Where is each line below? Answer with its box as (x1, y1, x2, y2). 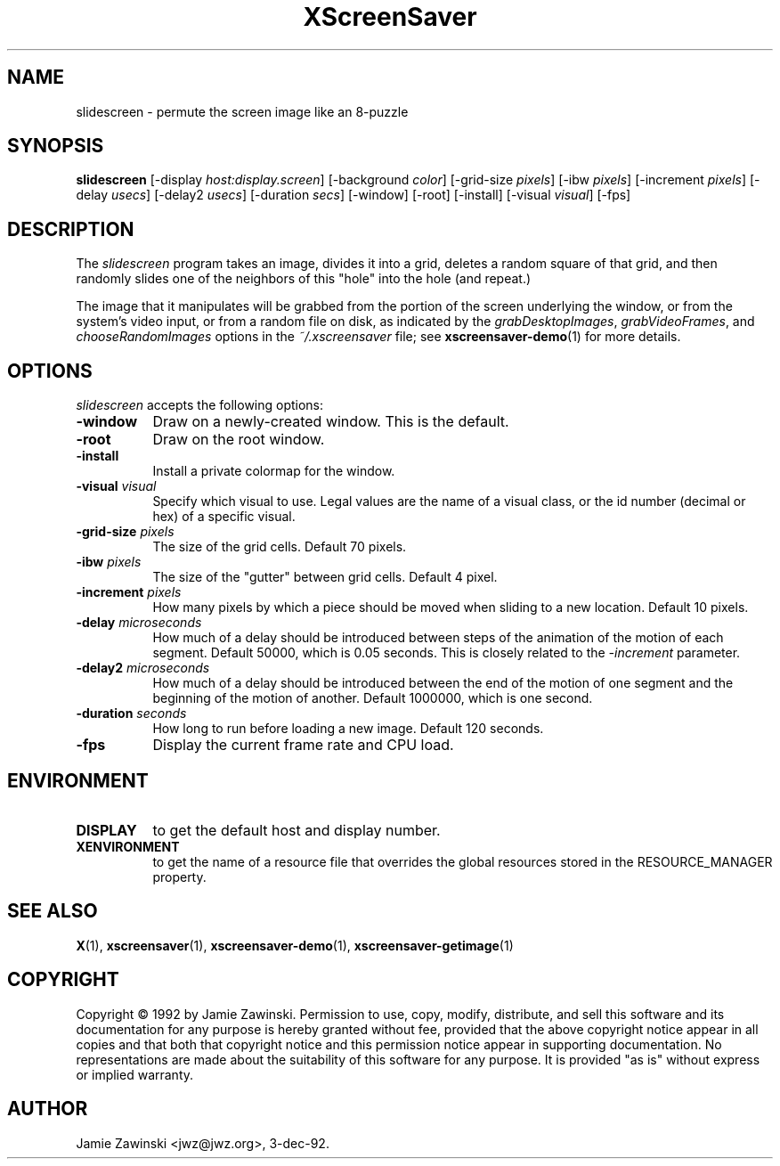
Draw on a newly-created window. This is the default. (152, 412, 509, 431)
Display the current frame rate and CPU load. (152, 736, 454, 754)
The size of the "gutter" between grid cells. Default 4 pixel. (152, 569, 498, 585)
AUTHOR (7, 1097, 88, 1121)
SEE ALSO (7, 900, 98, 923)
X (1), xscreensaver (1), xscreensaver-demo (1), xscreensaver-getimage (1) (76, 937, 514, 953)
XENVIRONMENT (76, 838, 180, 854)
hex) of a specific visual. (152, 509, 296, 525)
